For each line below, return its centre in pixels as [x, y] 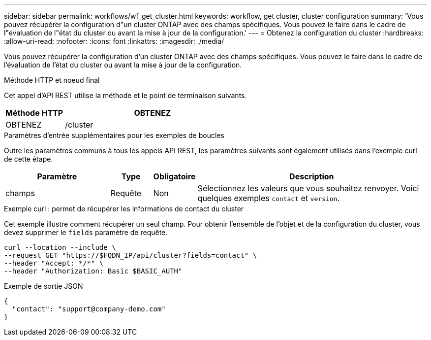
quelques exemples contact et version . [268, 198]
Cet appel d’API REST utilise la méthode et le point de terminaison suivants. [125, 95]
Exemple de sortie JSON [44, 286]
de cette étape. [29, 159]
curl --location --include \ [60, 247]
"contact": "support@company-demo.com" [89, 309]
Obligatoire [174, 176]
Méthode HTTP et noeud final [52, 80]
